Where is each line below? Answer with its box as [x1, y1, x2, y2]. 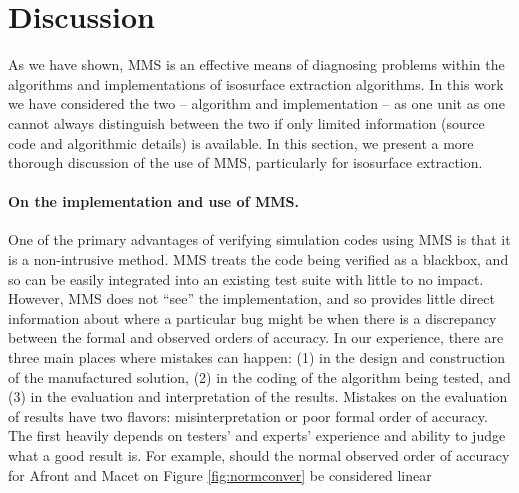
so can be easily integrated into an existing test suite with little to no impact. [8, 268, 484, 289]
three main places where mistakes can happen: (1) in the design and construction [8, 347, 506, 368]
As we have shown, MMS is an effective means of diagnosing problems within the [8, 54, 505, 75]
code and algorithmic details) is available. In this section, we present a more [8, 132, 474, 153]
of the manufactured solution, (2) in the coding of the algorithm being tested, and [8, 366, 511, 387]
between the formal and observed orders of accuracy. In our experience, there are [8, 327, 504, 348]
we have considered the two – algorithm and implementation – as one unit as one [8, 93, 505, 114]
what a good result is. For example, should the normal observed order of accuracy [8, 445, 510, 466]
